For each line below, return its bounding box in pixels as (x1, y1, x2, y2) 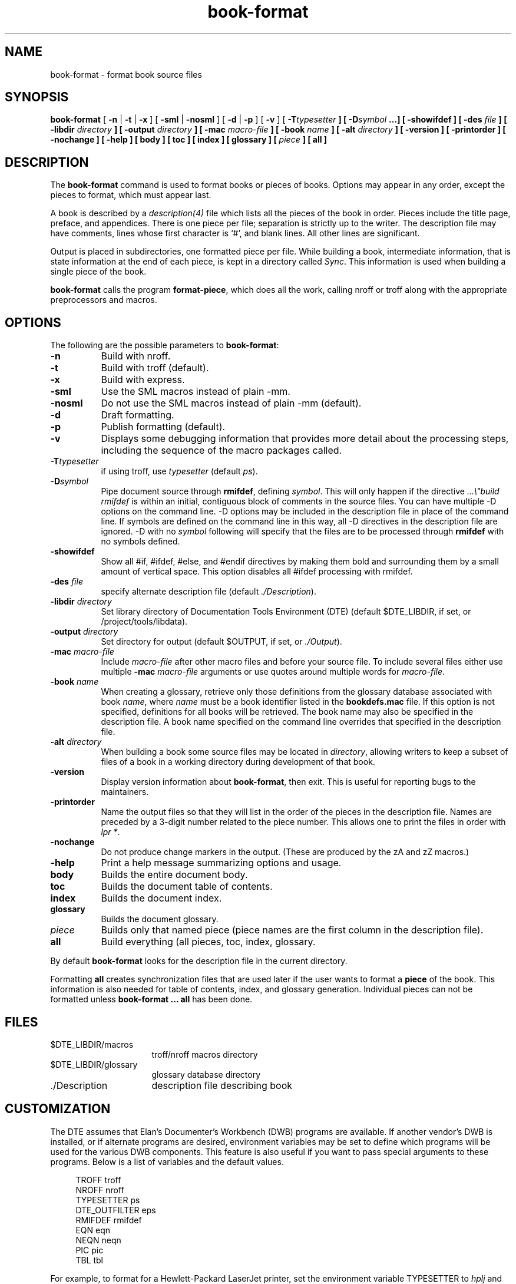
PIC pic (75, 1245, 104, 1255)
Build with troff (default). (101, 362, 209, 374)
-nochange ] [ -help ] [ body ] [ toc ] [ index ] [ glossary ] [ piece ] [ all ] (50, 134, 328, 145)
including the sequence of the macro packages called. (101, 444, 342, 457)
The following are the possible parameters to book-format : (50, 340, 279, 351)
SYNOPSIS (5, 90, 69, 105)
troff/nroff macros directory (151, 1049, 258, 1059)
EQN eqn (75, 1224, 111, 1235)
